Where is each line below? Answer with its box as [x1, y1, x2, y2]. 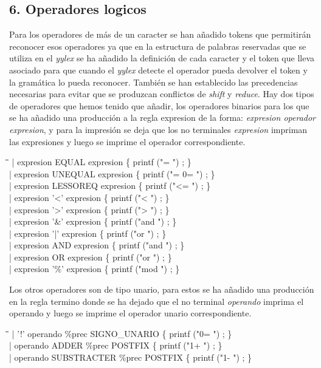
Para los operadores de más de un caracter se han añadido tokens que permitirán [9, 28, 311, 41]
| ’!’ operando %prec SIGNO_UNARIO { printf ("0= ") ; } [12, 327, 232, 339]
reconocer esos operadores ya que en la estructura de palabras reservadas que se [9, 39, 306, 52]
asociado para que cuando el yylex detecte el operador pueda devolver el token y [9, 63, 308, 76]
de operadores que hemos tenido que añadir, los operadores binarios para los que [9, 99, 309, 112]
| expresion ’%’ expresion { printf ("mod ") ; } [9, 262, 180, 275]
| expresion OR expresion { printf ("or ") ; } [9, 250, 172, 263]
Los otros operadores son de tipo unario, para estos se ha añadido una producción [9, 283, 314, 296]
